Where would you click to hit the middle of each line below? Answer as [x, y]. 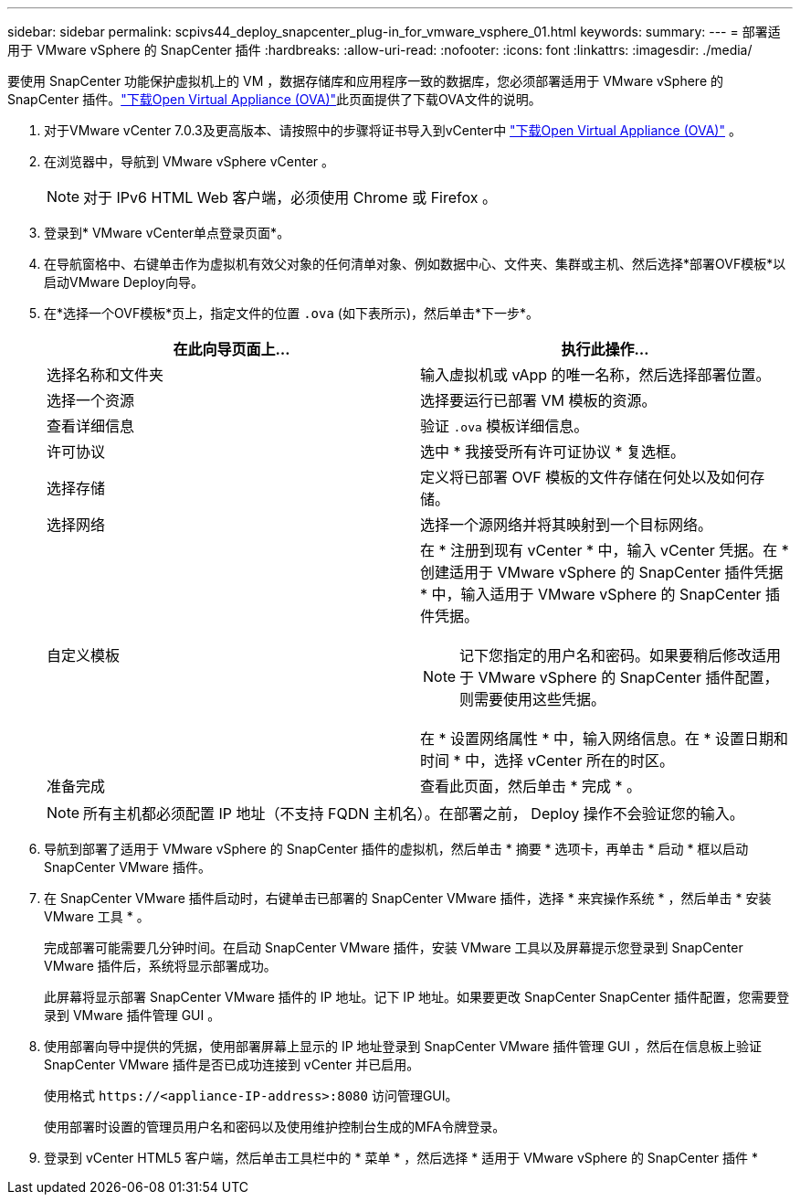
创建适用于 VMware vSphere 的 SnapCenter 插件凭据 [602, 572]
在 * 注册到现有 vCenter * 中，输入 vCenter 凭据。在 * [605, 550]
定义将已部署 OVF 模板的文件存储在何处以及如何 [585, 477]
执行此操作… [605, 349]
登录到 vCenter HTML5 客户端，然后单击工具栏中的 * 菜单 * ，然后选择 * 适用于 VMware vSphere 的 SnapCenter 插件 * [401, 1158]
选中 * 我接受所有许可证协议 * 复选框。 [553, 452]
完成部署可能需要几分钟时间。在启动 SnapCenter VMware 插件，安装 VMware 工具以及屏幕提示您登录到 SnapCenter [394, 947]
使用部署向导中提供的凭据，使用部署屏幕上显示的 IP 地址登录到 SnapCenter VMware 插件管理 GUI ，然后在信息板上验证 [403, 1046]
